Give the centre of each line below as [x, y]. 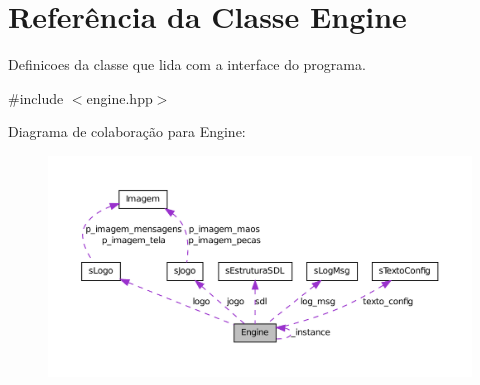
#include [36, 97]
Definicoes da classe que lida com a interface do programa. [187, 64]
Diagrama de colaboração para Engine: [127, 131]
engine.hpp [119, 97]
